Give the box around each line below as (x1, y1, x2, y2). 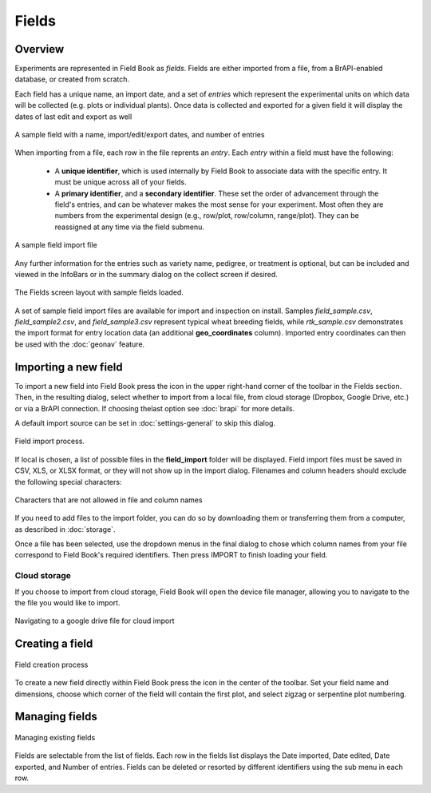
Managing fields (14, 710, 97, 724)
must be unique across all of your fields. (54, 177, 187, 187)
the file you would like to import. (14, 598, 121, 607)
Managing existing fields (14, 732, 96, 742)
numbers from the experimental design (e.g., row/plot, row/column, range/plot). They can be (54, 211, 359, 220)
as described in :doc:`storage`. (14, 524, 116, 534)
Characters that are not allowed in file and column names (14, 495, 203, 505)
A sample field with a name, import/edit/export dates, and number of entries (14, 130, 265, 140)
